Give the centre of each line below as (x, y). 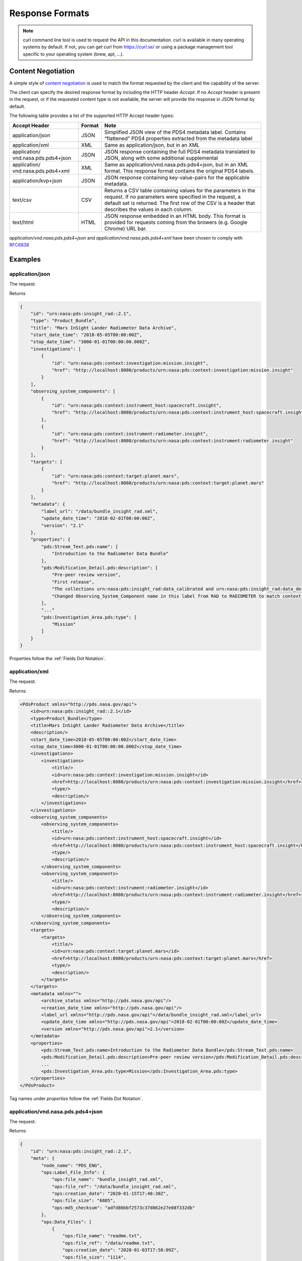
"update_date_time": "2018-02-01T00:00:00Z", (98, 519)
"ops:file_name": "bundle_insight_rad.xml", (107, 1180)
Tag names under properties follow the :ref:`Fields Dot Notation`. (76, 1098)
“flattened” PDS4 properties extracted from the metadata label (178, 138)
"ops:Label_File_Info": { (73, 1172)
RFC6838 (19, 245)
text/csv (22, 200)
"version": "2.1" (62, 525)
